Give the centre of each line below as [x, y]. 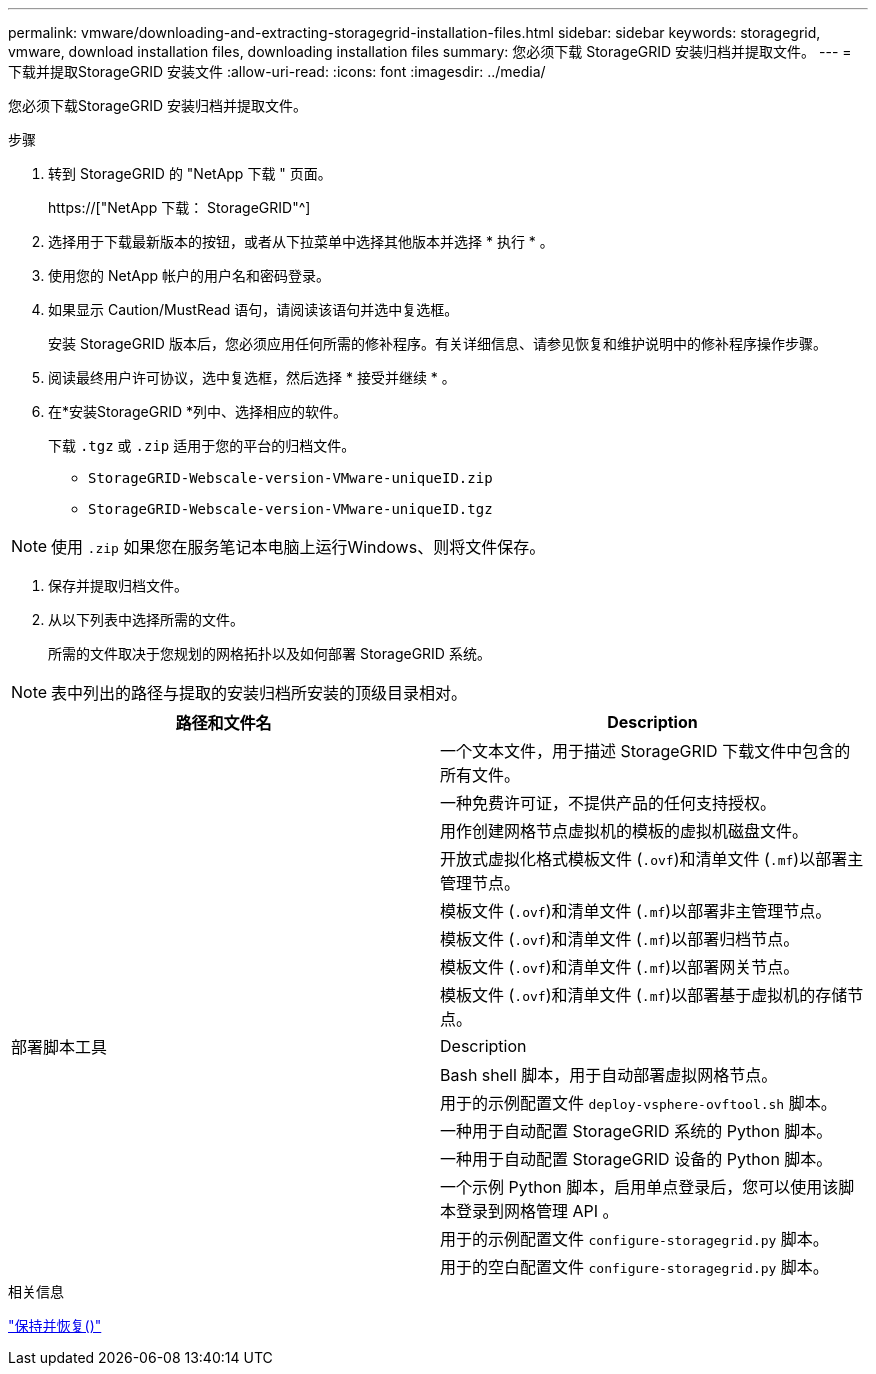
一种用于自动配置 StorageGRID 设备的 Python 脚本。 [636, 1159]
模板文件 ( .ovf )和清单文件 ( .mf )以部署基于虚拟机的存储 [644, 995]
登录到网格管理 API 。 [537, 1211]
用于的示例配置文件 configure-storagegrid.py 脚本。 [634, 1239]
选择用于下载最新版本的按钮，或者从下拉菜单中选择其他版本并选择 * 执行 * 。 [301, 241]
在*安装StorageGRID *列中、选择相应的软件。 [197, 411]
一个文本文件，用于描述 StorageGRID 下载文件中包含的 [645, 751]
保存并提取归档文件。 [118, 585]
